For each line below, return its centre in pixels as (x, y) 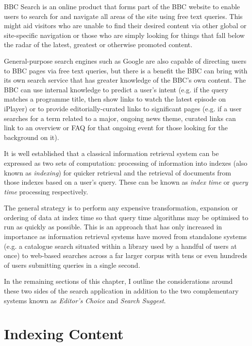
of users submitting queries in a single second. (72, 265)
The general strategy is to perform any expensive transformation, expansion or (121, 208)
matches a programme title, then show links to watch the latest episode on (115, 99)
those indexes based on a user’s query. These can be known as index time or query (126, 182)
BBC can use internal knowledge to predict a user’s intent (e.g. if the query (116, 89)
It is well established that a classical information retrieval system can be (111, 153)
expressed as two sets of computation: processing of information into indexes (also (126, 163)
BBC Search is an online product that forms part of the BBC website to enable (122, 6)
